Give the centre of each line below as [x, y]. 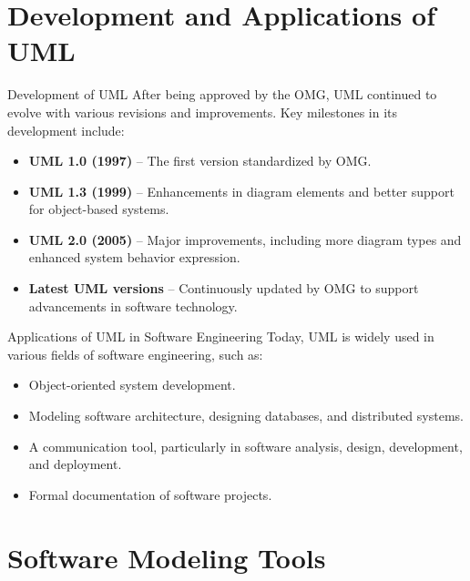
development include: [66, 130]
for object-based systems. [99, 209]
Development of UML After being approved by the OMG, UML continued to [222, 94]
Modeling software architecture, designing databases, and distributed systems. [246, 416]
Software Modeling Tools [167, 557]
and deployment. [75, 464]
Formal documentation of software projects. [150, 494]
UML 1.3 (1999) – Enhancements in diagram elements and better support [241, 191]
